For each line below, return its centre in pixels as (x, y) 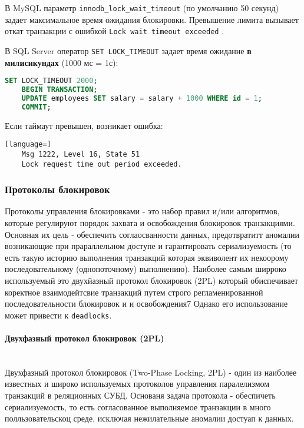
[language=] (28, 145)
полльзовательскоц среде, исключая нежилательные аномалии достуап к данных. (149, 418)
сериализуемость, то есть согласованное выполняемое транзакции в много (138, 407)
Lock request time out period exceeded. (102, 164)
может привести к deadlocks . (58, 315)
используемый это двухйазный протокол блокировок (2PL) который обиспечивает (151, 280)
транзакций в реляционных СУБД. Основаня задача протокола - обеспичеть (140, 395)
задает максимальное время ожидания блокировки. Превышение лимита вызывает (152, 19)
